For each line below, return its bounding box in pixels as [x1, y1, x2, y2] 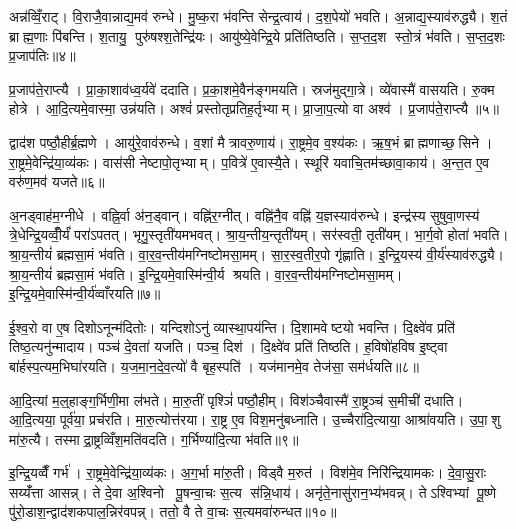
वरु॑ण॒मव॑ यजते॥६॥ [9, 171, 105, 192]
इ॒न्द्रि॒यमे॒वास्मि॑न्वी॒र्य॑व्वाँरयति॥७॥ [9, 283, 161, 304]
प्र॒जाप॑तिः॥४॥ [9, 45, 76, 66]
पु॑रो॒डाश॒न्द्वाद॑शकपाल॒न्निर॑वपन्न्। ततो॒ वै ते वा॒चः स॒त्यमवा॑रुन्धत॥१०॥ [9, 501, 337, 522]
